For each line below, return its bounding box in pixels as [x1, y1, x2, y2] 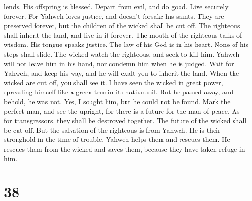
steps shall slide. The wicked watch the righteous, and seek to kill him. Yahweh [4, 48, 240, 59]
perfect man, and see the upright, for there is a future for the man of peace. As [4, 106, 240, 116]
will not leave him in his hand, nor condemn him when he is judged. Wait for [4, 58, 234, 68]
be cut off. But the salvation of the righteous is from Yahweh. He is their [4, 124, 221, 135]
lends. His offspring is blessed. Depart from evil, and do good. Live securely [4, 1, 229, 11]
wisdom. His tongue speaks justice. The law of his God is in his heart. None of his [4, 39, 249, 49]
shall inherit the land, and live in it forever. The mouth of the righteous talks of [4, 30, 242, 40]
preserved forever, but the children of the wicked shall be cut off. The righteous [4, 20, 240, 31]
